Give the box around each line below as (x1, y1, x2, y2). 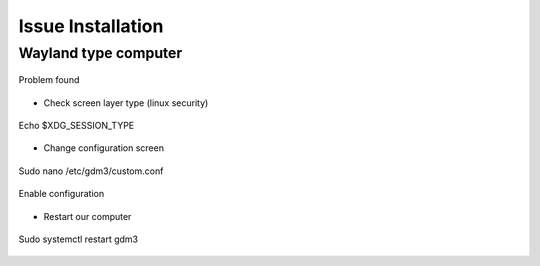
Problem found (18, 74, 80, 86)
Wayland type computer (18, 44, 183, 62)
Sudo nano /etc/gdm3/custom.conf (18, 165, 164, 177)
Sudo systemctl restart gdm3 (18, 233, 139, 245)
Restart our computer (43, 210, 132, 222)
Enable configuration (18, 188, 105, 200)
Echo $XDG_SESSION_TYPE (18, 119, 135, 131)
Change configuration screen (43, 142, 165, 154)
